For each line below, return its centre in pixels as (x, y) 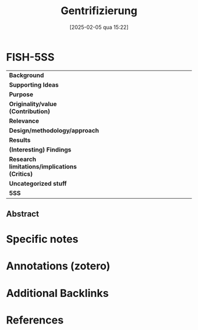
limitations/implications (43, 166)
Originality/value (33, 104)
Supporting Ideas (34, 85)
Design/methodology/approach (54, 130)
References (35, 320)
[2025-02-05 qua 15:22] (99, 27)
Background (27, 75)
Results (20, 140)
